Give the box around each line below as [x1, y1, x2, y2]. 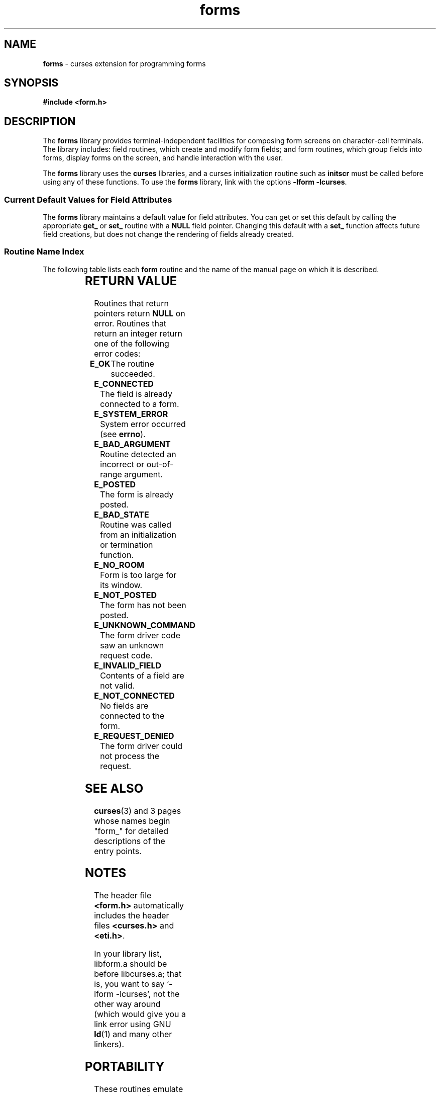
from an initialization [100, 529, 177, 540]
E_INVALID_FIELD [94, 660, 162, 670]
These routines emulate [94, 1084, 183, 1094]
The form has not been [100, 600, 186, 610]
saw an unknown [100, 640, 164, 650]
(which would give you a [94, 1009, 186, 1020]
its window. [100, 579, 143, 590]
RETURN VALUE [84, 273, 177, 288]
